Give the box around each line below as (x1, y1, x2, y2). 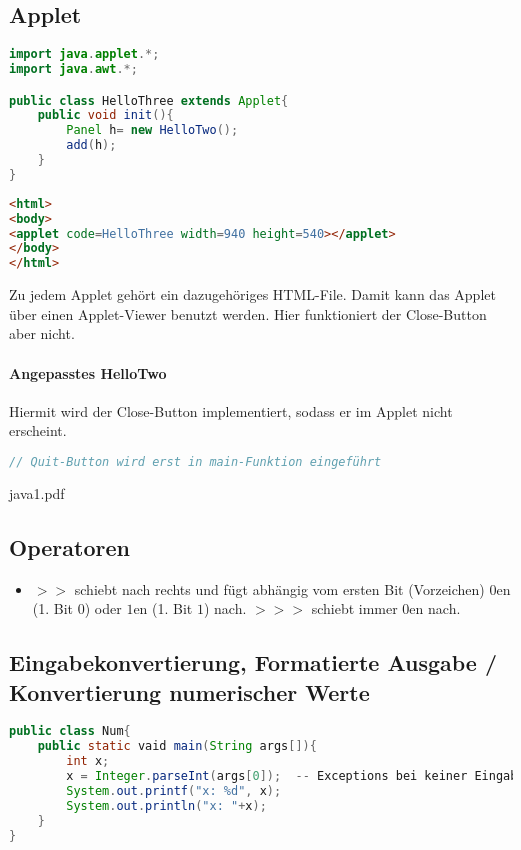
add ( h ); (66, 138, 117, 153)
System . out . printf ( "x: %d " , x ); (66, 783, 282, 798)
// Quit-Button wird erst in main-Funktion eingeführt (9, 455, 382, 469)
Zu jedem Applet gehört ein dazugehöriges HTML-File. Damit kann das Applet (9, 284, 496, 305)
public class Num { (9, 724, 131, 739)
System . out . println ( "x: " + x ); (66, 798, 267, 813)
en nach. (409, 598, 461, 619)
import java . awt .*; (9, 62, 138, 77)
